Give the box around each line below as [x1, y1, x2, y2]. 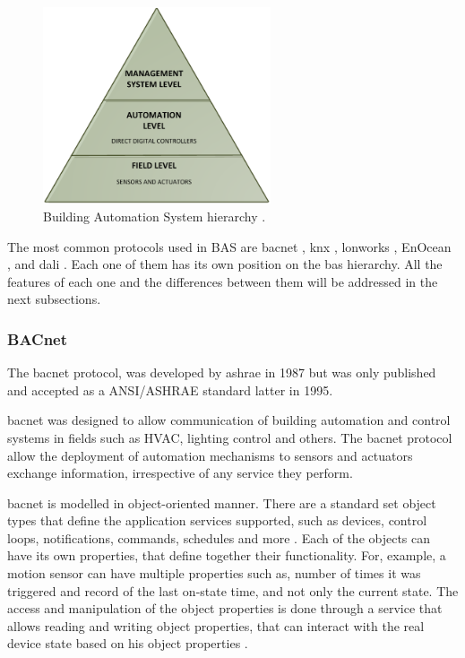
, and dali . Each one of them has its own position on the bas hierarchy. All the [7, 255, 443, 273]
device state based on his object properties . [7, 634, 248, 653]
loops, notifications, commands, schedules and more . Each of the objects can [7, 528, 431, 547]
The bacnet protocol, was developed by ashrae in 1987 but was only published [7, 363, 436, 382]
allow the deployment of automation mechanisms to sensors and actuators [7, 446, 413, 464]
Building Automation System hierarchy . [43, 206, 266, 225]
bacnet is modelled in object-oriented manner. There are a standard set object [7, 493, 436, 512]
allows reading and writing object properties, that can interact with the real [7, 616, 425, 635]
